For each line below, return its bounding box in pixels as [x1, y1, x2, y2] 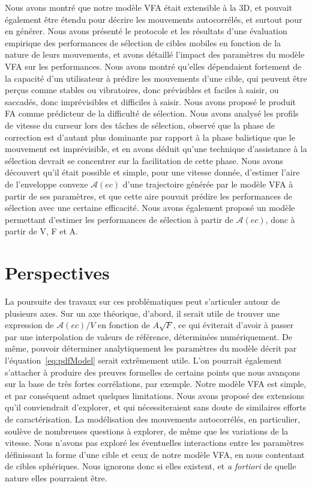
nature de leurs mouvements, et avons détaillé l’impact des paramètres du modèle [5, 48, 305, 61]
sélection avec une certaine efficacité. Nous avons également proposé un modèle [5, 201, 295, 214]
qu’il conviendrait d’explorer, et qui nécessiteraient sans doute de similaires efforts [5, 401, 307, 413]
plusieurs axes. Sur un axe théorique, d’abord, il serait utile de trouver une [5, 307, 280, 319]
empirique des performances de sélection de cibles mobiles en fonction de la [5, 36, 281, 49]
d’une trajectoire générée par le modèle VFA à [122, 177, 293, 190]
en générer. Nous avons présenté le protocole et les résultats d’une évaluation [5, 25, 287, 37]
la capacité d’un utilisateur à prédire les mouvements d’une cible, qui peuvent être [5, 72, 307, 84]
